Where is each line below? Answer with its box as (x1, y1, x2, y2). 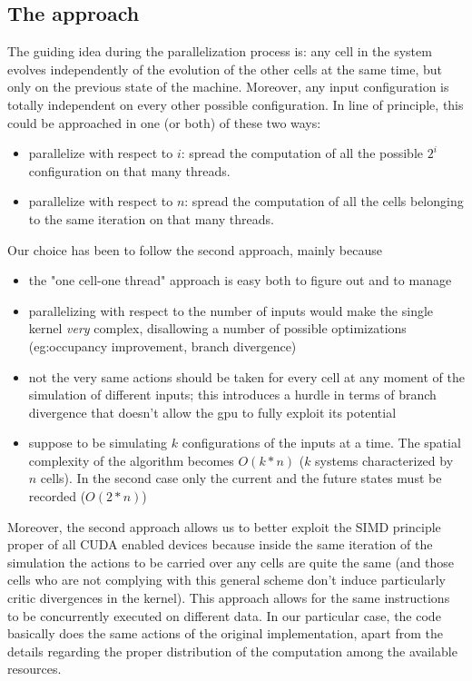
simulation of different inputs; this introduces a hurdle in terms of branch (28, 385, 437, 404)
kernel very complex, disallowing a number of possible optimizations (28, 319, 407, 338)
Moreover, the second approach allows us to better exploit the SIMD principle (7, 517, 441, 536)
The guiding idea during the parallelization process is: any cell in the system (7, 42, 432, 61)
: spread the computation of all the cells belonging (184, 192, 464, 211)
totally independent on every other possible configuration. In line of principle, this (7, 94, 464, 113)
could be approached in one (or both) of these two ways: (7, 113, 321, 132)
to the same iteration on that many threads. (28, 209, 274, 228)
